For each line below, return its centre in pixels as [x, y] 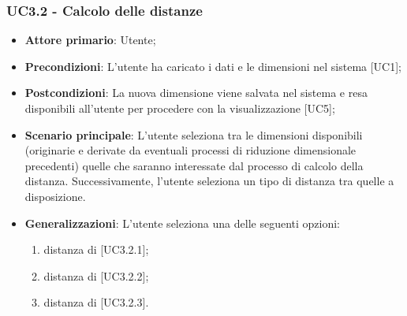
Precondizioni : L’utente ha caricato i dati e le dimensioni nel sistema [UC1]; [213, 66]
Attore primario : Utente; [90, 40]
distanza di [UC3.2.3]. [96, 302]
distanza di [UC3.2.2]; [96, 275]
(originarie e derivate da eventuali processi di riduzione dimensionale [190, 150]
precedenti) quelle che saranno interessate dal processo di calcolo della [194, 165]
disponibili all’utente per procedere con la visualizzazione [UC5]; [180, 108]
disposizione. [55, 196]
